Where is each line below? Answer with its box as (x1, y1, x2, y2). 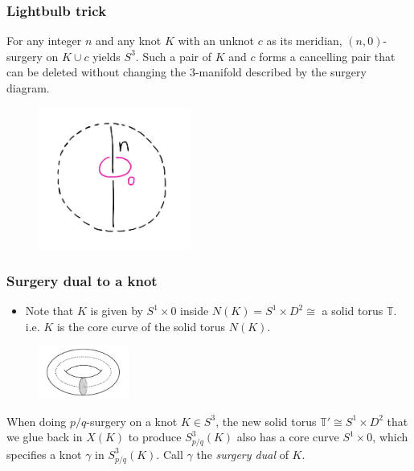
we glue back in (6, 428, 83, 445)
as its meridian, (266, 32, 342, 49)
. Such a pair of (135, 47, 211, 64)
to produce (128, 428, 182, 445)
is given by (90, 302, 143, 319)
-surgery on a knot (86, 412, 178, 429)
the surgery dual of (196, 445, 289, 462)
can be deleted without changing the (6, 63, 187, 80)
